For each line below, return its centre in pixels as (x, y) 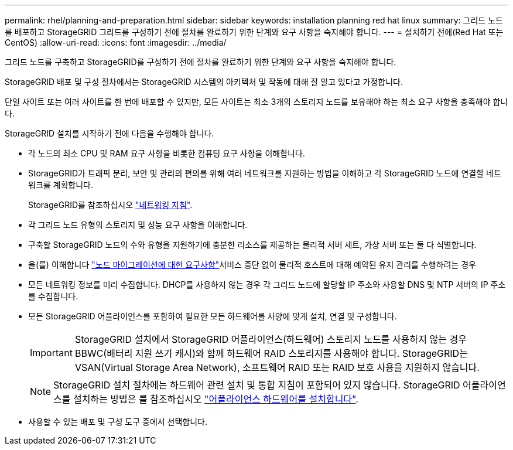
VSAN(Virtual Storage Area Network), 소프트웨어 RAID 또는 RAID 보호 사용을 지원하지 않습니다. (277, 367)
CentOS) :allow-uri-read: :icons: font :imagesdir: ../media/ (116, 42)
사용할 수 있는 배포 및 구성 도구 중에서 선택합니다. (118, 422)
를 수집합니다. (53, 296)
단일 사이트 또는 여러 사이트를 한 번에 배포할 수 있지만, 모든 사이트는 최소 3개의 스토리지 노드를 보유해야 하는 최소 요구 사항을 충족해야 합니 (256, 102)
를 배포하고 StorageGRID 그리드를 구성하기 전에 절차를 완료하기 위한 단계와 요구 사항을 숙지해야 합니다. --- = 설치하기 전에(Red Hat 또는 (254, 32)
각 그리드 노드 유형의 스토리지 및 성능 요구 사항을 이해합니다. (138, 225)
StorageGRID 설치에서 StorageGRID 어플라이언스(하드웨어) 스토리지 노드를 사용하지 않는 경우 (271, 339)
